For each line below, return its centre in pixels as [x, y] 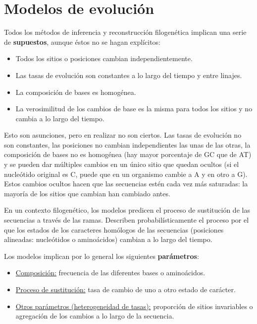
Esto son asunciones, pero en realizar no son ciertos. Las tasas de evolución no [123, 135]
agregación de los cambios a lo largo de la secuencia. [95, 316]
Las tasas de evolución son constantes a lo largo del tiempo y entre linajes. [129, 75]
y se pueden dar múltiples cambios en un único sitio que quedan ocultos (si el [122, 164]
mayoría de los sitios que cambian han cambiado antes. [87, 193]
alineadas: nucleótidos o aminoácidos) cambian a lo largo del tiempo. [108, 239]
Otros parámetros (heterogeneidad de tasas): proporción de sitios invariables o [134, 306]
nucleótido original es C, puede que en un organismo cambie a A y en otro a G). [126, 174]
